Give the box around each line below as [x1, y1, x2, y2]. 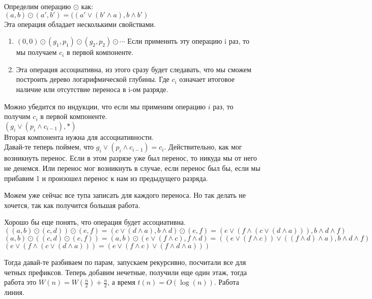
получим [4, 111, 31, 122]
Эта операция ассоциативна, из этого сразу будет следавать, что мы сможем [16, 64, 251, 74]
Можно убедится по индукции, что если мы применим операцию [4, 101, 206, 111]
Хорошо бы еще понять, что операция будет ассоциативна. [4, 217, 186, 227]
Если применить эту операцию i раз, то [127, 36, 249, 46]
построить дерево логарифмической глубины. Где [16, 74, 169, 84]
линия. [4, 287, 24, 297]
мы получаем [16, 47, 57, 57]
